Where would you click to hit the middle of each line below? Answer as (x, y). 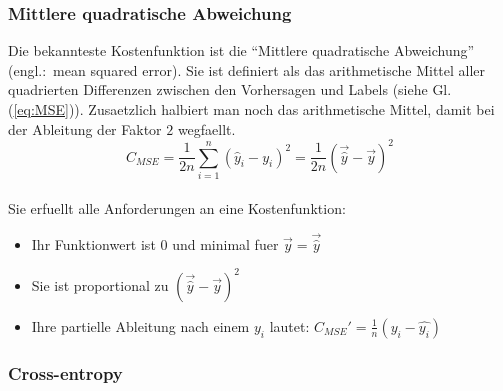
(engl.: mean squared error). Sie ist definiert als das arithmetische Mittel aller (247, 69)
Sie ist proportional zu (100, 284)
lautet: (289, 325)
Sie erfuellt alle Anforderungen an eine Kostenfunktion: (177, 207)
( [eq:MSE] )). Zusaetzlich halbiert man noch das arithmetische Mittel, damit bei (251, 109)
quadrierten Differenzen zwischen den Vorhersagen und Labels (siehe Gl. (230, 89)
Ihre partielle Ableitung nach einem (140, 325)
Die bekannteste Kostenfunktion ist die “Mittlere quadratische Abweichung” (241, 50)
